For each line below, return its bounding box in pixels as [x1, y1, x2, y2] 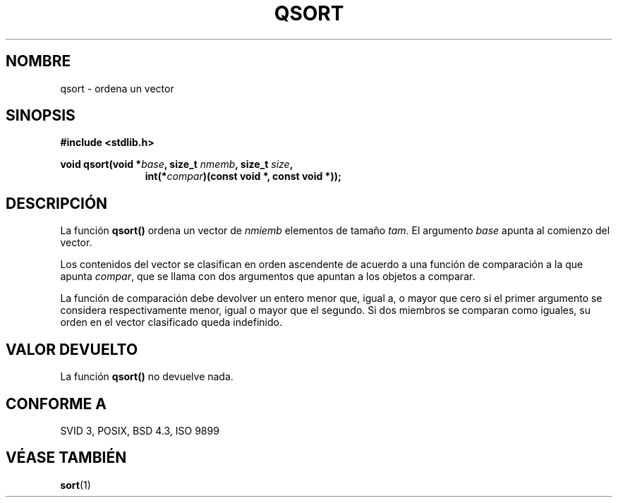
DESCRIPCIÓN [6, 194, 108, 212]
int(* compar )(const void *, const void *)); [145, 170, 341, 183]
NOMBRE [6, 52, 71, 71]
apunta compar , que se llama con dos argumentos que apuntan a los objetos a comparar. [60, 270, 475, 283]
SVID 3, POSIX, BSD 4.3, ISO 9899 [60, 424, 219, 437]
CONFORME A [6, 394, 107, 413]
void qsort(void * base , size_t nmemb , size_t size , [60, 158, 293, 171]
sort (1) [60, 478, 91, 491]
